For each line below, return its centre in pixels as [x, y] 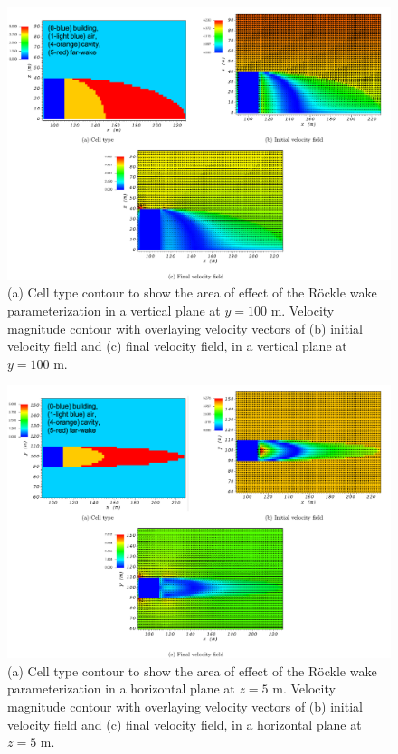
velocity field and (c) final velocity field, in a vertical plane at [177, 346]
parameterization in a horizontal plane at [121, 688]
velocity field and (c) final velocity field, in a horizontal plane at [185, 724]
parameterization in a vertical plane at [114, 311]
